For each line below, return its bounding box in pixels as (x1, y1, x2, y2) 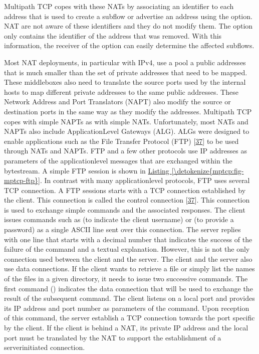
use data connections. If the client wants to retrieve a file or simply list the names (4, 263, 255, 274)
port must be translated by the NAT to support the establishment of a (4, 332, 221, 342)
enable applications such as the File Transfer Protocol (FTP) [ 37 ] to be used (4, 135, 239, 146)
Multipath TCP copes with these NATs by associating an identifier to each (4, 1, 234, 11)
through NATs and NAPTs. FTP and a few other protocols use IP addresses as (4, 145, 247, 156)
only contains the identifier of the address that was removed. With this (4, 30, 222, 41)
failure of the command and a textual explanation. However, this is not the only (4, 244, 250, 254)
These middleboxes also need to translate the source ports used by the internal (4, 77, 246, 87)
